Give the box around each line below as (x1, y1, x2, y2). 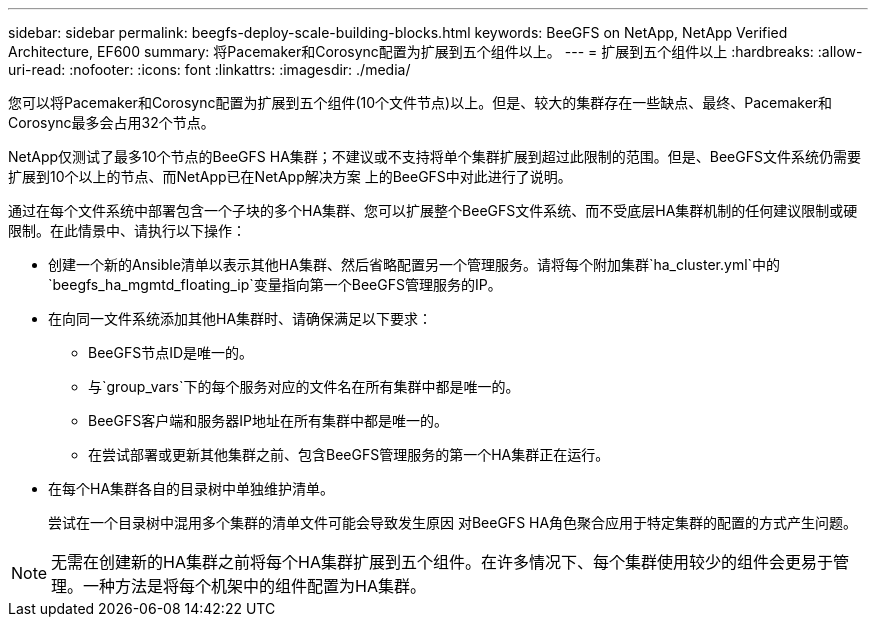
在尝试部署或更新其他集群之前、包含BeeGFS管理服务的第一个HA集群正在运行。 (88, 446, 610, 463)
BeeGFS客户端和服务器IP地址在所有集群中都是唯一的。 (88, 412, 448, 429)
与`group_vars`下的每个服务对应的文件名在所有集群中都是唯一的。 (88, 378, 520, 395)
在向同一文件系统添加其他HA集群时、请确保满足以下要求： (48, 310, 433, 327)
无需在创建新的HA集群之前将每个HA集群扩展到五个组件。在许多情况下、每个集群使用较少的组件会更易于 (51, 552, 833, 572)
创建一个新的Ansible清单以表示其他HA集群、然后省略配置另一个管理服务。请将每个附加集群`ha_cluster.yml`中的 (48, 256, 781, 273)
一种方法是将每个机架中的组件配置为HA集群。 (83, 576, 426, 596)
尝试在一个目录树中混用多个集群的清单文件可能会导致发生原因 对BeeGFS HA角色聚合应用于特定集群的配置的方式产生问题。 (48, 514, 858, 531)
